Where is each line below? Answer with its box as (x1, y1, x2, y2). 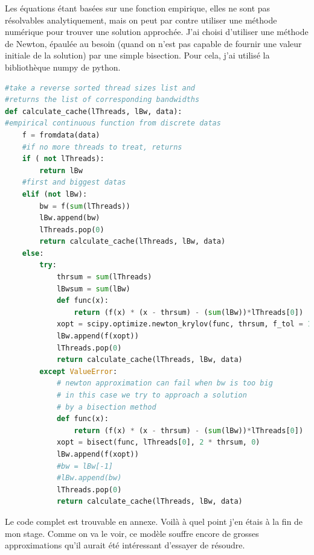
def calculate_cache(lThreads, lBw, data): (5, 107, 182, 116)
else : (22, 249, 44, 258)
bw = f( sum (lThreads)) (39, 201, 130, 211)
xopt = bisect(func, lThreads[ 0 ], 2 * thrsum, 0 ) (56, 438, 260, 447)
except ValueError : (39, 367, 118, 376)
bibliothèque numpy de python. (5, 60, 121, 73)
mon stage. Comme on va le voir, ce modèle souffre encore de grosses (5, 527, 259, 539)
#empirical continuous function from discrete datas (5, 119, 221, 128)
